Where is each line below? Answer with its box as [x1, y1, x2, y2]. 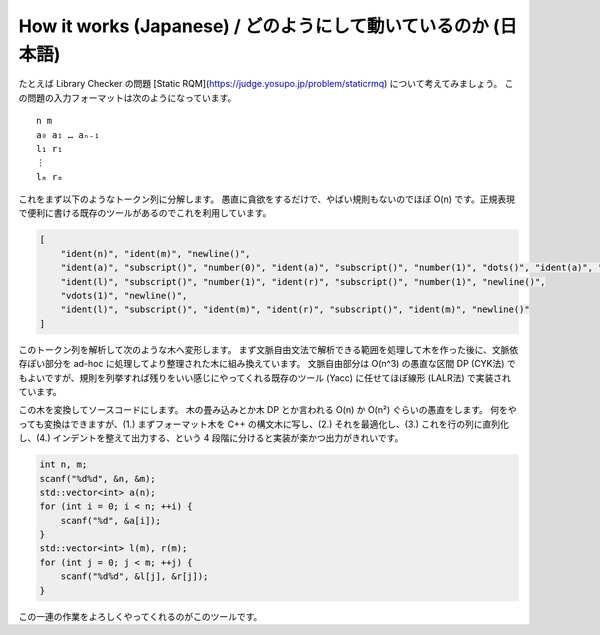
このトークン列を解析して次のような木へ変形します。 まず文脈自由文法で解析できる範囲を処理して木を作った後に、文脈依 [18, 343, 519, 355]
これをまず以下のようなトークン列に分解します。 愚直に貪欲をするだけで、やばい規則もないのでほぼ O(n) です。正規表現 [18, 193, 515, 205]
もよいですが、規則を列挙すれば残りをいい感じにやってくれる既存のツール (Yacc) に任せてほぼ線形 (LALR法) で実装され [18, 371, 512, 384]
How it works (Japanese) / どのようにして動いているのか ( [18, 15, 500, 37]
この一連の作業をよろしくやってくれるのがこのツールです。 [18, 610, 263, 622]
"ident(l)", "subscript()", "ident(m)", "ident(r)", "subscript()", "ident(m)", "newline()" [60, 304, 530, 315]
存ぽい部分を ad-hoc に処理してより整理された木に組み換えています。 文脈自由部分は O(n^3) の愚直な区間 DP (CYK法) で [18, 358, 517, 370]
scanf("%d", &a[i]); [60, 515, 162, 526]
